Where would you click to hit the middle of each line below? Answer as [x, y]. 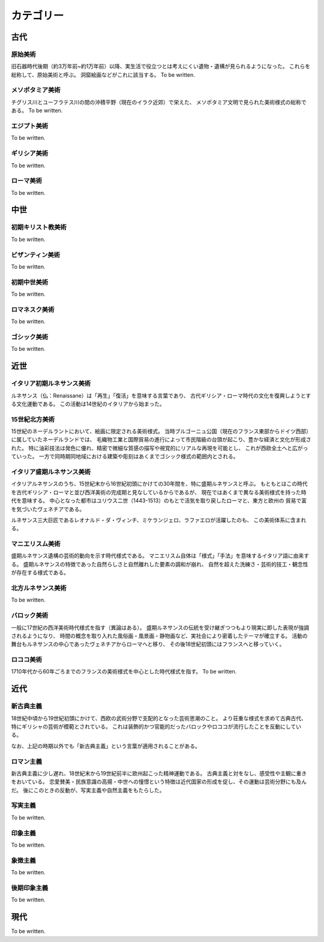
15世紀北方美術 [33, 419]
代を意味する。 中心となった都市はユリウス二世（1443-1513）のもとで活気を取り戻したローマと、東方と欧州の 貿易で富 [159, 501]
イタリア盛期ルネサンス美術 [51, 472]
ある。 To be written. [37, 110]
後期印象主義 [30, 887]
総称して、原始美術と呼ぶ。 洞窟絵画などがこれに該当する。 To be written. [103, 74]
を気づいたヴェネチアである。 [48, 509]
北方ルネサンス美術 [39, 588]
